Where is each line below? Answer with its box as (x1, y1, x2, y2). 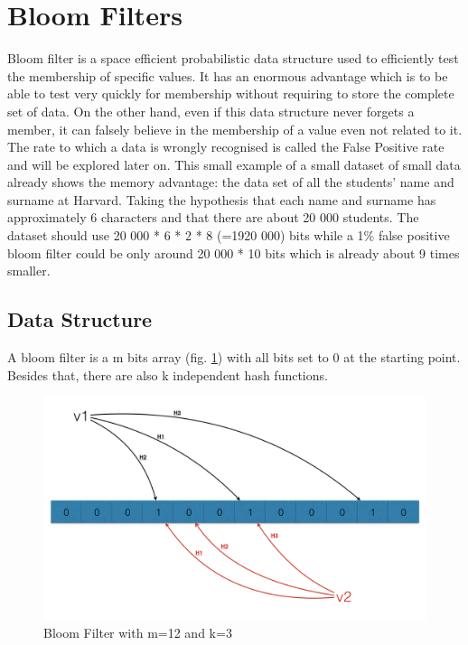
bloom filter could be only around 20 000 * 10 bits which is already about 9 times (7, 243, 460, 262)
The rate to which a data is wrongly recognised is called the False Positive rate (7, 137, 445, 156)
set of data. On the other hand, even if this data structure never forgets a (7, 101, 415, 120)
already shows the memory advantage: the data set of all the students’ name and (7, 173, 454, 192)
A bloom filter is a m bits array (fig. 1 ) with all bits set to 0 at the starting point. (7, 348, 461, 367)
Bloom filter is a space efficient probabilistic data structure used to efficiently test (7, 49, 459, 68)
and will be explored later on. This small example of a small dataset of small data (7, 154, 461, 173)
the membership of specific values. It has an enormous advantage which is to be (7, 66, 448, 85)
